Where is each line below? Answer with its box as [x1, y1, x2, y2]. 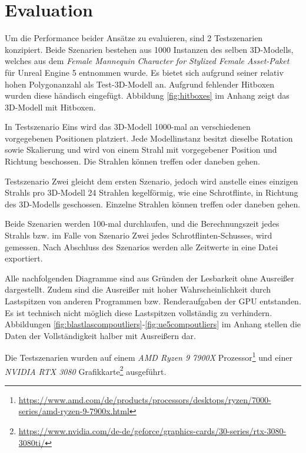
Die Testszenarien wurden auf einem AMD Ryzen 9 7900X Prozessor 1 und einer [5, 350, 292, 364]
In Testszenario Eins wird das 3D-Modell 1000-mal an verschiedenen [5, 120, 251, 133]
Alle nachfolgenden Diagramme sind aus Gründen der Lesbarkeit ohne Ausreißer [5, 271, 294, 284]
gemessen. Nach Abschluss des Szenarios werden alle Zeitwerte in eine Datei [5, 240, 278, 253]
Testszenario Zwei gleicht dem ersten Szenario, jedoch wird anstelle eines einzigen [5, 175, 298, 187]
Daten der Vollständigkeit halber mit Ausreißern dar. [5, 329, 196, 341]
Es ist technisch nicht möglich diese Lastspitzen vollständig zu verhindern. [5, 306, 272, 318]
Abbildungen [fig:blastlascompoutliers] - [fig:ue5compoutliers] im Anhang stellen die [5, 318, 301, 330]
